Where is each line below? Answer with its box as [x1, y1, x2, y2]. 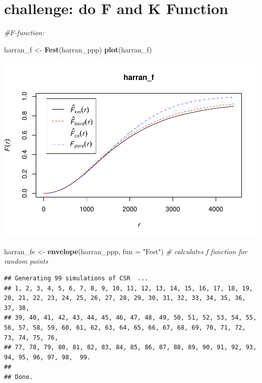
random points [4, 256, 48, 266]
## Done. [4, 373, 33, 380]
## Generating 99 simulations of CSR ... [4, 275, 149, 282]
